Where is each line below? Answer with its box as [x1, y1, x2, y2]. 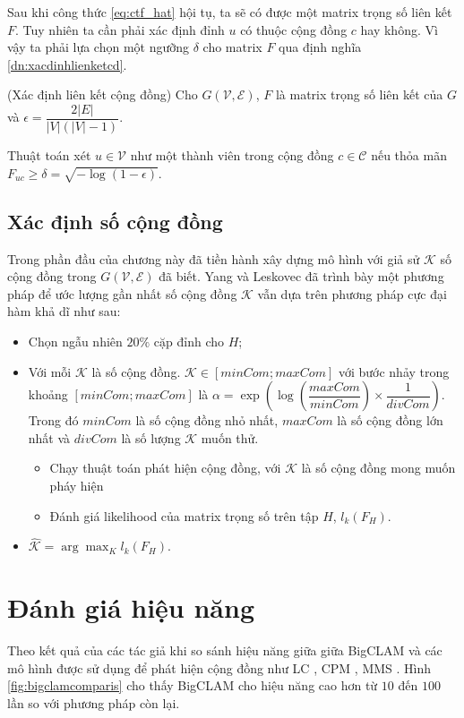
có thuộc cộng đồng [240, 20, 348, 38]
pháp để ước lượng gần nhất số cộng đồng [7, 284, 237, 303]
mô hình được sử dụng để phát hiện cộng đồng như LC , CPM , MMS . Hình [7, 658, 432, 677]
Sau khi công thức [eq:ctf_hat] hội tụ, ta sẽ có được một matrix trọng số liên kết [7, 3, 452, 21]
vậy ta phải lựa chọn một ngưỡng [7, 38, 190, 56]
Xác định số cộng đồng [7, 207, 223, 235]
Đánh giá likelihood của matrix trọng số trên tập [49, 506, 319, 525]
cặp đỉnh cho [153, 331, 225, 350]
